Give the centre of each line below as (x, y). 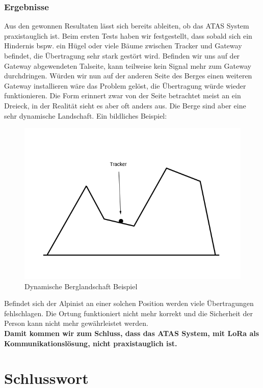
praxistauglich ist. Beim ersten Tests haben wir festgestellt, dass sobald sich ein (128, 35)
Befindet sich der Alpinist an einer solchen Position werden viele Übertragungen (129, 303)
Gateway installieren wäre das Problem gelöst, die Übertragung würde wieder (125, 85)
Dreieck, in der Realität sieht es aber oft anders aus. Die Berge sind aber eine (125, 105)
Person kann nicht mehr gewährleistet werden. (76, 323)
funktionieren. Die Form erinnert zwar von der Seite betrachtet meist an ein (123, 95)
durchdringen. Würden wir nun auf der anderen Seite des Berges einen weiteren (128, 76)
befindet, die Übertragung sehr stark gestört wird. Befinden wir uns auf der (122, 56)
